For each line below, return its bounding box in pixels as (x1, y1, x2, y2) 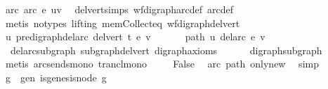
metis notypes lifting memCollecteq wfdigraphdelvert (5, 15, 240, 30)
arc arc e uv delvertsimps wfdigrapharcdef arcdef (5, 2, 233, 16)
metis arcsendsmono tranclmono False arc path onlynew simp (5, 56, 319, 71)
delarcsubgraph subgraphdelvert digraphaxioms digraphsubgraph (10, 42, 322, 57)
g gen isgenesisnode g (5, 70, 107, 84)
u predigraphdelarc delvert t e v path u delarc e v (5, 29, 265, 44)
